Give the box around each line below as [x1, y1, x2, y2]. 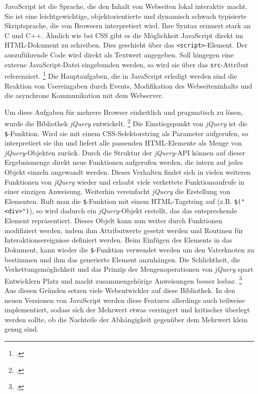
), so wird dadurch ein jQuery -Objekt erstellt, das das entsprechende [29, 205, 237, 216]
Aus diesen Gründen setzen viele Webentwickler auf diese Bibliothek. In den [4, 285, 235, 295]
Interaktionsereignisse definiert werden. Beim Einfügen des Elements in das [4, 235, 232, 245]
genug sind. [4, 324, 39, 334]
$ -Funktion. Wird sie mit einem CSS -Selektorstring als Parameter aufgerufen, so [4, 128, 248, 138]
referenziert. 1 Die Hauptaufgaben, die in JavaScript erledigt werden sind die [4, 69, 237, 81]
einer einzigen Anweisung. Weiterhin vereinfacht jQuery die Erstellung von [4, 186, 231, 197]
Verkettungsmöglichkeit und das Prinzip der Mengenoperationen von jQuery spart [4, 264, 254, 274]
